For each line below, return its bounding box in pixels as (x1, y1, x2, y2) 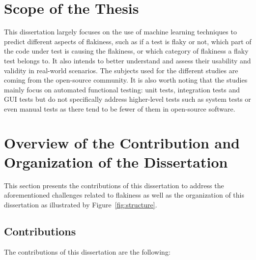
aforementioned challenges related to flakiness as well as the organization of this (4, 190, 244, 200)
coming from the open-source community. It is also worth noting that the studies (4, 75, 248, 85)
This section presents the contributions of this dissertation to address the (4, 180, 224, 190)
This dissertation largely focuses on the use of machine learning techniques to (4, 27, 237, 37)
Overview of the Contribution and (4, 132, 240, 152)
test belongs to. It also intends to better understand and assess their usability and (4, 55, 251, 65)
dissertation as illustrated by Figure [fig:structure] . (4, 199, 157, 209)
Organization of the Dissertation (4, 151, 228, 172)
